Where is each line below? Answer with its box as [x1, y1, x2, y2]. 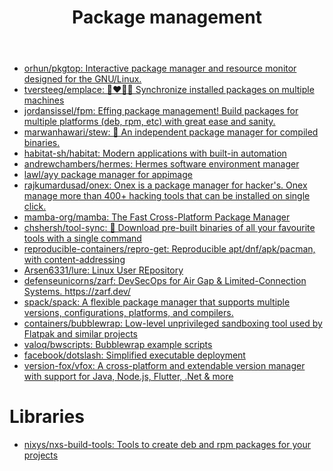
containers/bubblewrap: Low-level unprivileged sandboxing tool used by [23, 317, 323, 330]
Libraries [9, 406, 85, 428]
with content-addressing [23, 254, 126, 266]
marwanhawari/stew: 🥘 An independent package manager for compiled [23, 126, 319, 138]
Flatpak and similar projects [23, 328, 139, 340]
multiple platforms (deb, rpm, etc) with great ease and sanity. [23, 116, 276, 128]
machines [23, 94, 65, 106]
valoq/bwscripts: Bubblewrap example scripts [23, 339, 213, 351]
